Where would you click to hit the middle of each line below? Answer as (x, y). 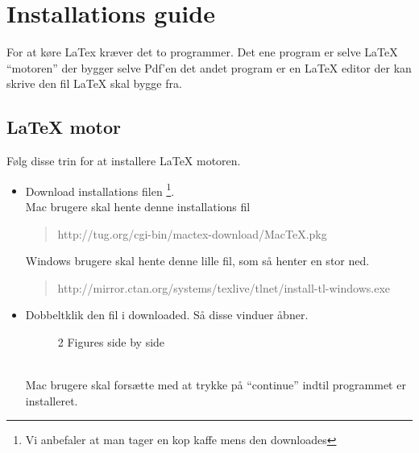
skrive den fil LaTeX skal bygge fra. (94, 83)
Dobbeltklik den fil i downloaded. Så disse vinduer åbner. (167, 315)
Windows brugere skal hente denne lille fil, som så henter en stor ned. (197, 261)
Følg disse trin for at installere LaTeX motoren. (124, 161)
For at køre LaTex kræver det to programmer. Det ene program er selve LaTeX (202, 52)
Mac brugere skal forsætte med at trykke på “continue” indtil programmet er (216, 385)
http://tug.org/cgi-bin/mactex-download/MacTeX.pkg (192, 233)
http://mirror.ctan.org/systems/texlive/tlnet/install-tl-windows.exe (224, 287)
